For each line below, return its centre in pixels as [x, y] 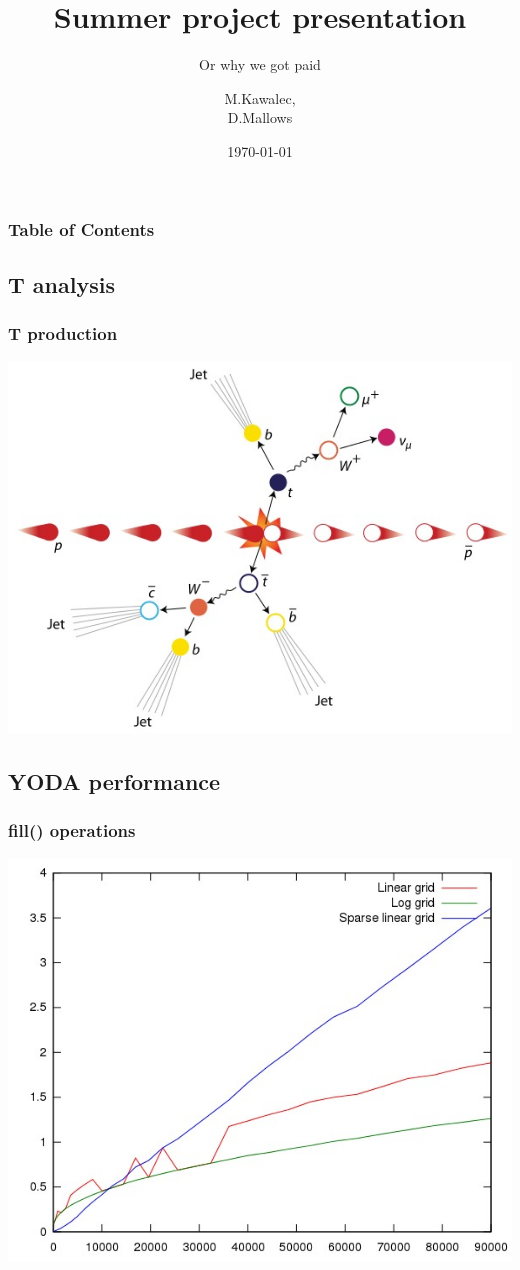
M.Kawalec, [260, 97]
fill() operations [72, 830]
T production [63, 333]
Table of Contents [81, 228]
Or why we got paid [260, 64]
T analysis [61, 283]
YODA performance [114, 781]
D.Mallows [260, 117]
